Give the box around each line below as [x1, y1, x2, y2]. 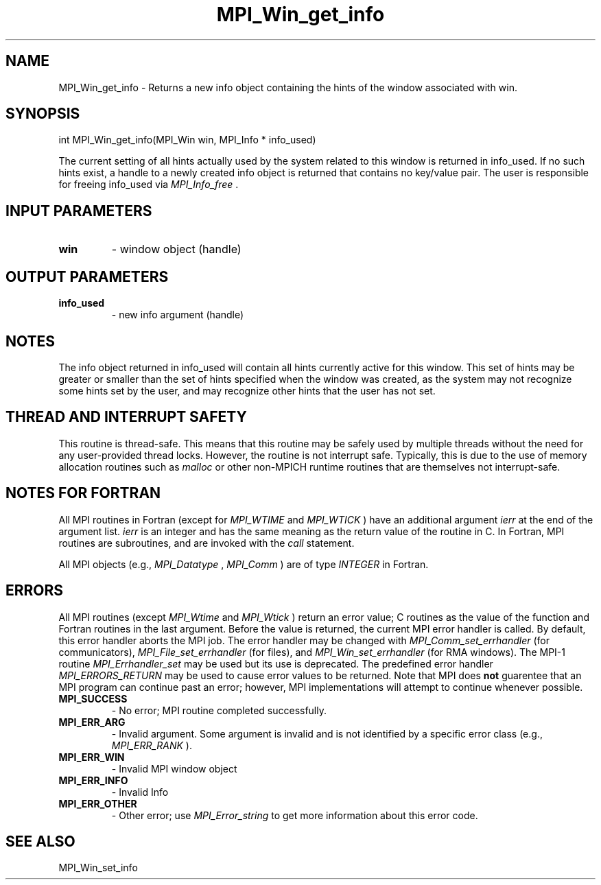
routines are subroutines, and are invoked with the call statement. [58, 536, 355, 549]
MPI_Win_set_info [58, 862, 138, 874]
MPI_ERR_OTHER [58, 797, 137, 810]
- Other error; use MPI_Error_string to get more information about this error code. [111, 809, 478, 821]
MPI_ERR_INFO [58, 774, 128, 786]
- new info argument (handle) [111, 309, 244, 321]
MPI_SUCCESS [58, 692, 128, 705]
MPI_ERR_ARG [58, 716, 126, 728]
